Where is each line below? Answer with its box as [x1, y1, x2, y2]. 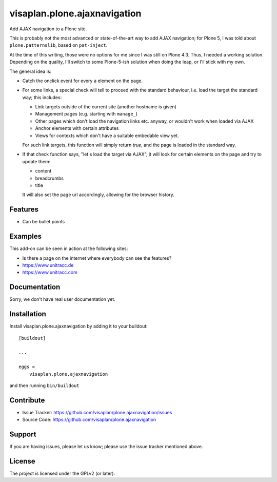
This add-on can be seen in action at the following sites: [9, 245, 128, 252]
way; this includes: [22, 94, 62, 100]
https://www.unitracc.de [22, 262, 74, 268]
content [35, 168, 52, 174]
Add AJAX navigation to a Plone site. [9, 26, 87, 32]
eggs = [18, 364, 35, 370]
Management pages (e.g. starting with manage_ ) [35, 111, 138, 117]
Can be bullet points [22, 219, 65, 225]
